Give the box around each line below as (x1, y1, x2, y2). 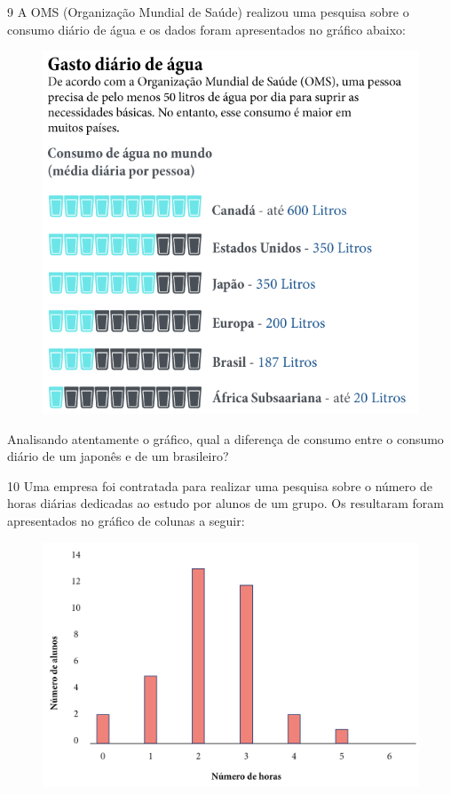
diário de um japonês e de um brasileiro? (7, 447, 229, 465)
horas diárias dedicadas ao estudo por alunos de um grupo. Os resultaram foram (7, 494, 444, 512)
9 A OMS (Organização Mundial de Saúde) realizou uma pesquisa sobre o (7, 3, 409, 20)
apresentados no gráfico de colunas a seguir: (7, 511, 245, 529)
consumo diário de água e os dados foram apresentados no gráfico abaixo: (7, 20, 406, 38)
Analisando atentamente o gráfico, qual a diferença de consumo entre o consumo (7, 429, 444, 448)
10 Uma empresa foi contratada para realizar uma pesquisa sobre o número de (7, 476, 432, 495)
